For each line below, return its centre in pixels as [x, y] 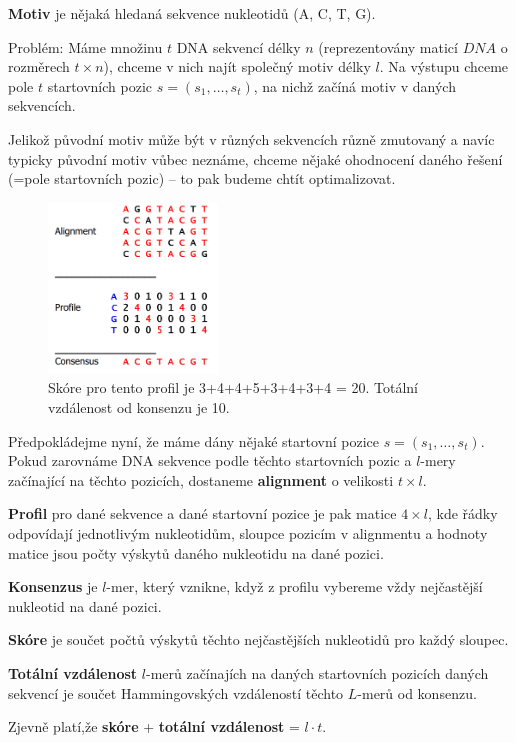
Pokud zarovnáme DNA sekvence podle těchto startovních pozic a [210, 460]
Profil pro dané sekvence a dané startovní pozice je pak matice [202, 513]
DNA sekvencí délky [238, 46]
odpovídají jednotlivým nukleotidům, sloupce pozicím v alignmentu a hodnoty [248, 533]
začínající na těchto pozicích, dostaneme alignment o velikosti [201, 479]
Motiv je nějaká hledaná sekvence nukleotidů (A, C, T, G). [192, 13]
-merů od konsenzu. [417, 692]
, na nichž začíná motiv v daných [354, 85]
